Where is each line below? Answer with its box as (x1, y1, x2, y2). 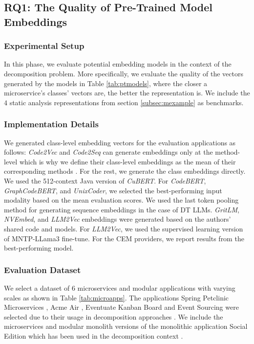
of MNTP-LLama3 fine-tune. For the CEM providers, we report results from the (4, 233, 244, 243)
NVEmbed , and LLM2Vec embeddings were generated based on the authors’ (4, 214, 231, 224)
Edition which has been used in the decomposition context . (4, 330, 183, 341)
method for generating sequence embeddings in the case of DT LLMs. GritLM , (4, 204, 239, 214)
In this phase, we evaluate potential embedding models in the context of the (4, 59, 232, 69)
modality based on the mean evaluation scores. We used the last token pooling (4, 195, 239, 205)
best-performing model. (4, 243, 74, 253)
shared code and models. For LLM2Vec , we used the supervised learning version (4, 223, 243, 233)
